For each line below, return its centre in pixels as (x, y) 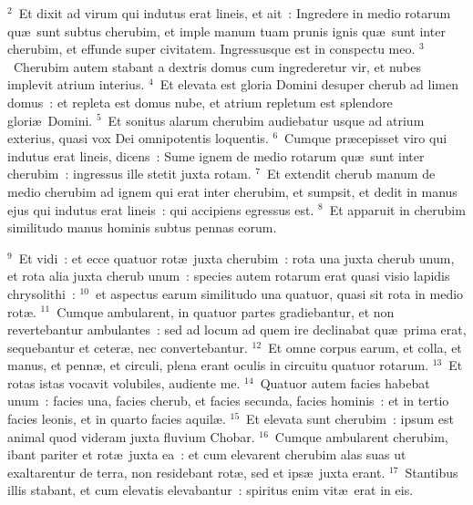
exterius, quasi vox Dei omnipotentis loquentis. (138, 138)
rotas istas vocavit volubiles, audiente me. (124, 382)
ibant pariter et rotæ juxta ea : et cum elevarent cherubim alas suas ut (207, 454)
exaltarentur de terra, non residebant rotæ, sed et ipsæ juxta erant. (196, 472)
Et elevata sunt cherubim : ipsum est (350, 419)
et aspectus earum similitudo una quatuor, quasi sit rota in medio (280, 293)
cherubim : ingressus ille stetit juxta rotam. (129, 174)
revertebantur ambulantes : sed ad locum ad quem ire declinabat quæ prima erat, (237, 330)
